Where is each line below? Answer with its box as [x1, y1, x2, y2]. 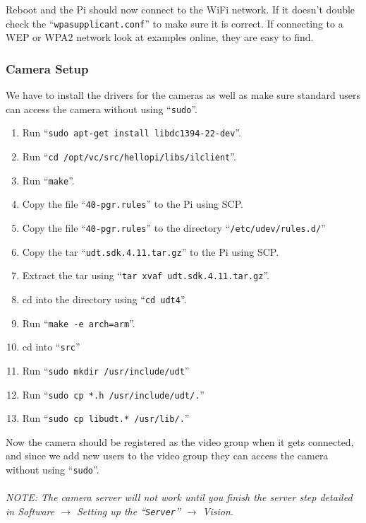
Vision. [202, 503, 234, 518]
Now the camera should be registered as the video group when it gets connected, [6, 434, 354, 449]
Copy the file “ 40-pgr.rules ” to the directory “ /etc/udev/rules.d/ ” [22, 220, 326, 235]
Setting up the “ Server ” [76, 503, 181, 518]
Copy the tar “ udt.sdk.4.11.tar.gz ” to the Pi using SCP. [22, 244, 279, 259]
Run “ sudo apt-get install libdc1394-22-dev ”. [22, 125, 241, 140]
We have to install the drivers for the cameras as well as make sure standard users [6, 88, 360, 102]
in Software [6, 503, 55, 518]
